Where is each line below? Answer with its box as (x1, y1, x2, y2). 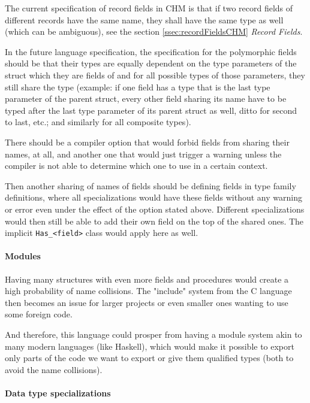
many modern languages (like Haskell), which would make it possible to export (5, 340, 294, 352)
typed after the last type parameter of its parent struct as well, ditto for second (5, 104, 297, 116)
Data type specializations (5, 386, 111, 399)
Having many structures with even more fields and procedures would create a (5, 272, 289, 285)
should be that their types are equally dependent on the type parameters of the (5, 57, 297, 69)
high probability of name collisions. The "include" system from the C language (5, 284, 292, 297)
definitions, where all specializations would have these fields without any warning (5, 191, 302, 204)
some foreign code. (5, 308, 73, 320)
